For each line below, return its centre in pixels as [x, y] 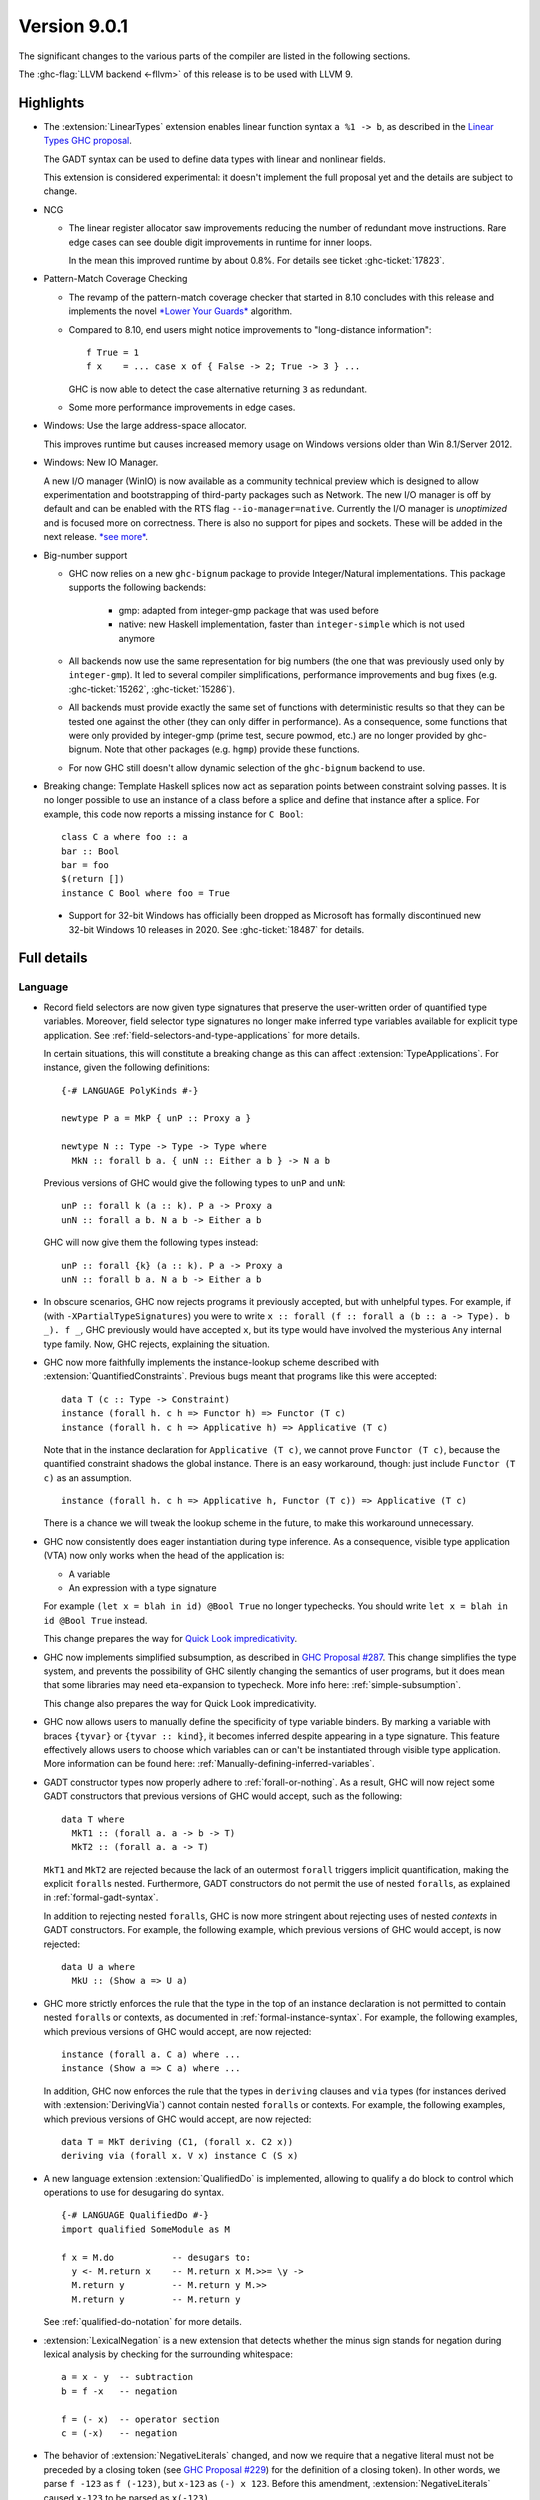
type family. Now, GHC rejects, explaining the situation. [156, 1344]
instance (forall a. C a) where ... [151, 2054]
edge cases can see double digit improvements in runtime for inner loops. [220, 242]
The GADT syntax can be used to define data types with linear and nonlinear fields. [215, 159]
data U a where [98, 1967]
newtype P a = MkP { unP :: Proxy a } [156, 1118]
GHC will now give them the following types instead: [151, 1242]
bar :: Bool [90, 851]
